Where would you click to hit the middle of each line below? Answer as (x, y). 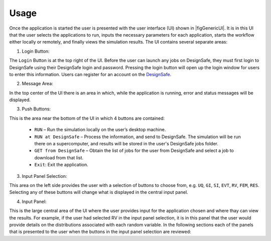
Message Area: (38, 84)
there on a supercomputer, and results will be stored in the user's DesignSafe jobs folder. (126, 144)
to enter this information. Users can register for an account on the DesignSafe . (90, 74)
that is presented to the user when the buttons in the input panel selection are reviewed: (100, 232)
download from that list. (59, 157)
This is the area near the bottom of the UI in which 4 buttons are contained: (87, 118)
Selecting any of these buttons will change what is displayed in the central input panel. (99, 192)
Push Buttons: (36, 109)
